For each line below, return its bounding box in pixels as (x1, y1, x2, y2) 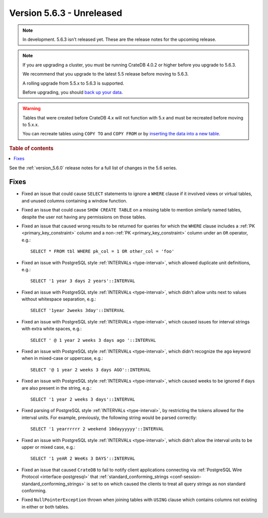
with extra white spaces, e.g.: (21, 326, 82, 332)
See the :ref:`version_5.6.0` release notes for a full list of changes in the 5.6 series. (9, 165, 177, 171)
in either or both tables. (21, 504, 69, 510)
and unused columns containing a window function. (21, 198, 128, 204)
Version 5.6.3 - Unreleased (9, 7, 123, 18)
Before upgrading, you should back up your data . (22, 89, 123, 95)
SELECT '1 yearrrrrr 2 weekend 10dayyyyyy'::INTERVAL (30, 426, 164, 432)
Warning (22, 105, 41, 111)
